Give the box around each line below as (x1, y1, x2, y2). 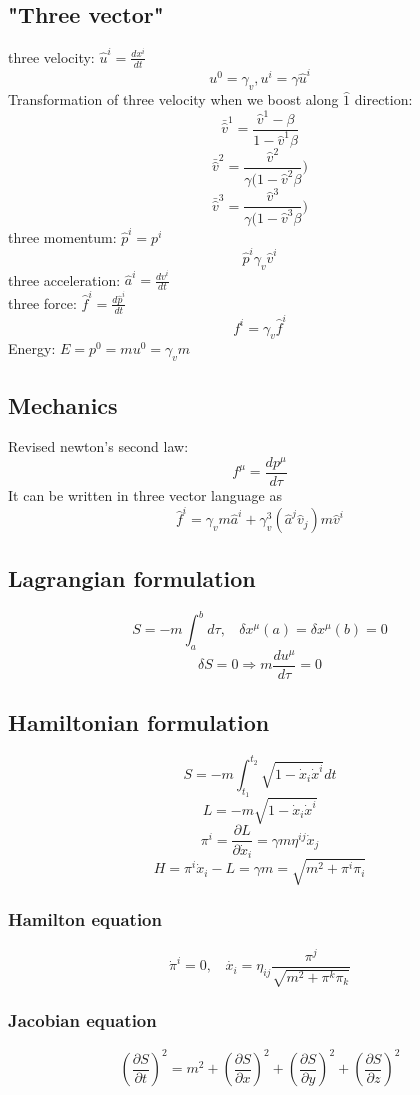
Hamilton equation (8, 907, 162, 932)
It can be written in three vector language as (8, 485, 282, 506)
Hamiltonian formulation (8, 707, 270, 738)
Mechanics (8, 389, 118, 420)
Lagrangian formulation (8, 562, 256, 593)
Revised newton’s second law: (8, 436, 189, 457)
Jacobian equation (8, 1008, 157, 1033)
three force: (8, 292, 77, 313)
